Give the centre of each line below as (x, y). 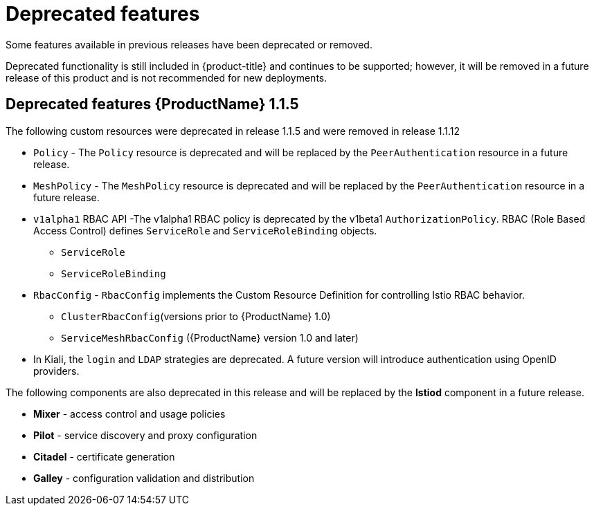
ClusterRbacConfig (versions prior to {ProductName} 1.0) (196, 316)
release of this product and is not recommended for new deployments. (166, 77)
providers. (56, 371)
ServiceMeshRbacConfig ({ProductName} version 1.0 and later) (210, 337)
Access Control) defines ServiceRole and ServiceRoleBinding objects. (205, 230)
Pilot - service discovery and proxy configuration (145, 435)
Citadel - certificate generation (104, 456)
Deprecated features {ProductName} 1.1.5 (152, 104)
